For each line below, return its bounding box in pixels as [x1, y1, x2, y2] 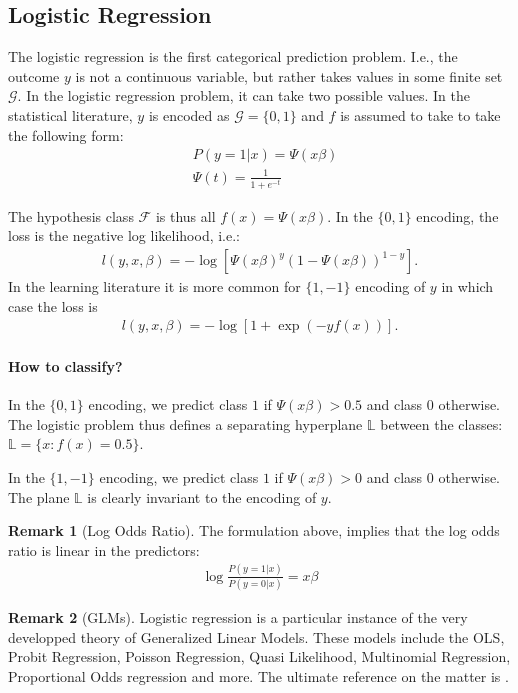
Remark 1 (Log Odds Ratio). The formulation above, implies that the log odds [8, 520, 500, 541]
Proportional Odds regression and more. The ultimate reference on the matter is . [8, 665, 509, 686]
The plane [8, 486, 70, 507]
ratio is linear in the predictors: [8, 539, 200, 560]
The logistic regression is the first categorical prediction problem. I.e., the [8, 46, 458, 67]
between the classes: [380, 413, 503, 434]
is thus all [155, 205, 216, 226]
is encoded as [148, 104, 230, 125]
